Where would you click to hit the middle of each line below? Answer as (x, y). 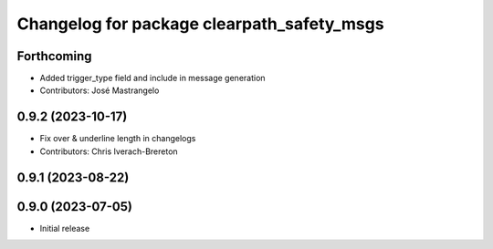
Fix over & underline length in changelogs (118, 139)
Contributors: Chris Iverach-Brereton (109, 151)
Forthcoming (54, 56)
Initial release (65, 228)
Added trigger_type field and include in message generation (152, 78)
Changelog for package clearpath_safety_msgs (200, 24)
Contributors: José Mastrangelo (100, 90)
